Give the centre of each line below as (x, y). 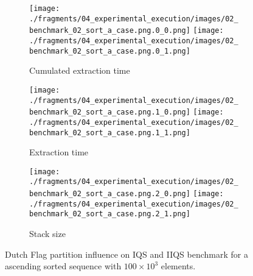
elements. (178, 266)
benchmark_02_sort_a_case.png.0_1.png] (110, 51)
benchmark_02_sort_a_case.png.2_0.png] (110, 194)
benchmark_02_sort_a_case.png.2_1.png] (110, 214)
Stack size (47, 234)
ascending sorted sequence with (63, 266)
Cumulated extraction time (80, 70)
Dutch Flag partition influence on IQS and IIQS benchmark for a (126, 254)
